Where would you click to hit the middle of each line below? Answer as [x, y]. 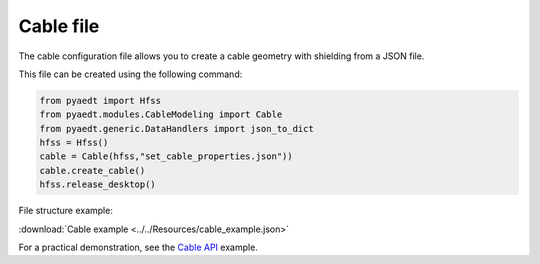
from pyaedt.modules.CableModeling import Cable [161, 114]
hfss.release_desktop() [98, 184]
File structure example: [66, 211]
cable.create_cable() [92, 170]
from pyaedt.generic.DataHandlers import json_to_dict [176, 128]
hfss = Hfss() [74, 143]
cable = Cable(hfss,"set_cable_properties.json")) [166, 156]
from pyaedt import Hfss [100, 100]
